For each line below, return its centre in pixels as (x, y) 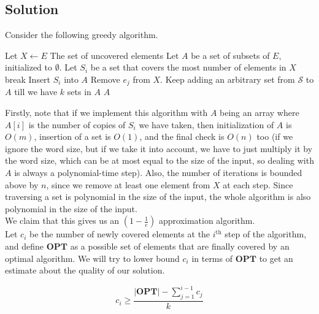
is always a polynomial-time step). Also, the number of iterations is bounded (158, 172)
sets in (79, 92)
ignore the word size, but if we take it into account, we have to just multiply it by (159, 148)
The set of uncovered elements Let (114, 55)
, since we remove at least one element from (128, 184)
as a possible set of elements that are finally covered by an (180, 246)
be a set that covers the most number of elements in (188, 67)
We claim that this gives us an (62, 220)
